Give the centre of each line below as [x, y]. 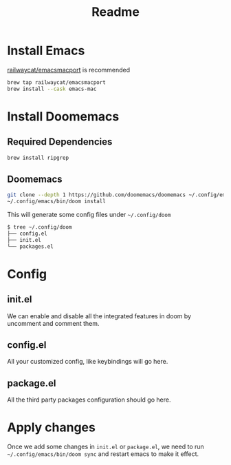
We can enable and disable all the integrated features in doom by [99, 316]
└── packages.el [30, 246]
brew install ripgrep [38, 158]
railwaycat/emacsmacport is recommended [69, 70]
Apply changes [52, 427]
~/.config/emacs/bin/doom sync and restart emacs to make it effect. [103, 454]
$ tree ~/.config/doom [40, 227]
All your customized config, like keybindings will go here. [88, 362]
